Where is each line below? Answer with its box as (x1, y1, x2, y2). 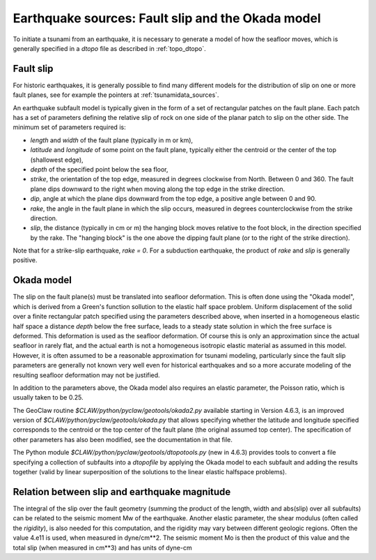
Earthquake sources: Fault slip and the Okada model (13, 10, 322, 26)
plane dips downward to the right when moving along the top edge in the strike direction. (30, 185, 285, 193)
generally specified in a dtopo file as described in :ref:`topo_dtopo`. (13, 44, 206, 52)
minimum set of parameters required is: (13, 123, 126, 132)
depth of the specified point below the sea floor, (30, 165, 169, 174)
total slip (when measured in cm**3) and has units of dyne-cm (13, 543, 192, 552)
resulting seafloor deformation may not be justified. (13, 370, 160, 379)
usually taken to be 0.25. (13, 393, 84, 402)
